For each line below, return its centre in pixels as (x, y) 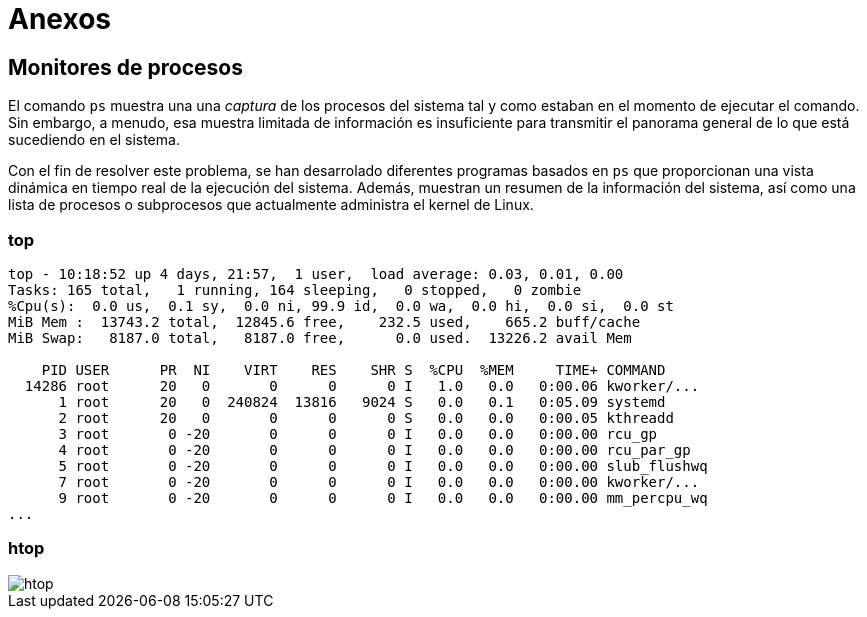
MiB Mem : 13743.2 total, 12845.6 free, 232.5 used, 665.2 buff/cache (324, 321)
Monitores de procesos (125, 67)
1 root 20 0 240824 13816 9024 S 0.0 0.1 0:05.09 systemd (362, 401)
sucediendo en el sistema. (94, 140)
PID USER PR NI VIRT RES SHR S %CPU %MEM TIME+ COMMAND (353, 369)
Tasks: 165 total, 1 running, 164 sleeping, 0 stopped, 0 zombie (295, 289)
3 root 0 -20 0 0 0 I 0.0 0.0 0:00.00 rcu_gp (358, 433)
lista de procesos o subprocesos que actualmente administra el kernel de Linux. (271, 205)
